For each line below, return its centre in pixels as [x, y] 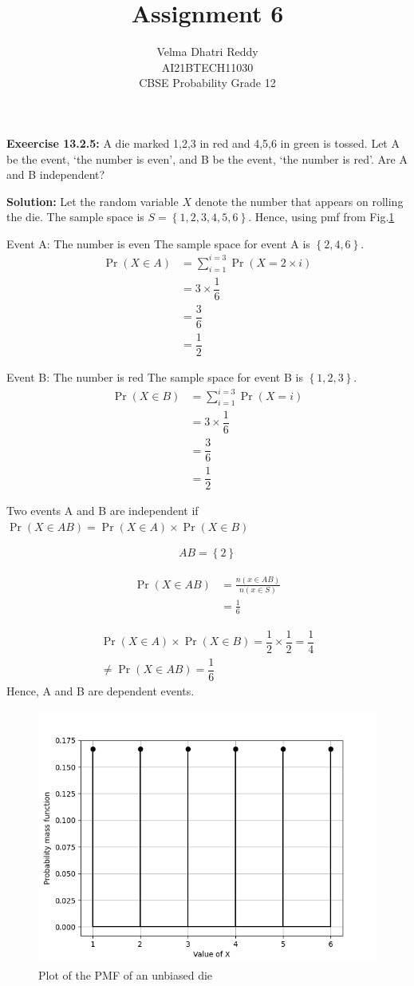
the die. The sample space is [75, 217]
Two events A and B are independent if [103, 511]
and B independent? [56, 174]
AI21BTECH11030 [207, 67]
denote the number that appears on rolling [299, 201]
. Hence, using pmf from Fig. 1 [321, 217]
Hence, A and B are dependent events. [101, 690]
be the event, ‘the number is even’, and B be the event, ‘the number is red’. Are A [207, 158]
